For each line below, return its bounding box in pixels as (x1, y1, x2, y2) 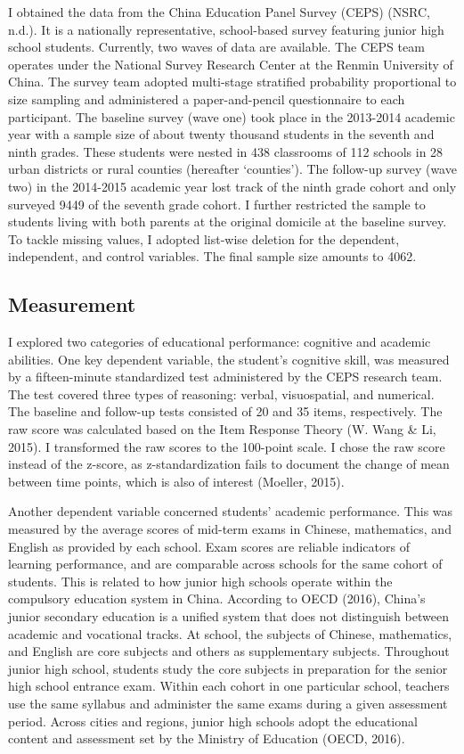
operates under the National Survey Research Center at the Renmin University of (8, 54, 453, 73)
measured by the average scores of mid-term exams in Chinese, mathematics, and (8, 520, 452, 538)
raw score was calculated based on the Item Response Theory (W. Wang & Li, (8, 420, 436, 438)
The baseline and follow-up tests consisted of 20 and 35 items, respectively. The (8, 402, 443, 421)
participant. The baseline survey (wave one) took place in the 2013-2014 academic (8, 107, 455, 126)
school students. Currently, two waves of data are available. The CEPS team (8, 37, 425, 56)
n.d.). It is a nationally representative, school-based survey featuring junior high (8, 20, 444, 38)
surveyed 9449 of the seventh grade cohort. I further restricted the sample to (8, 194, 426, 213)
